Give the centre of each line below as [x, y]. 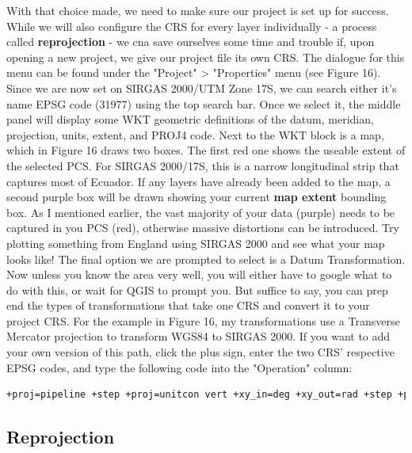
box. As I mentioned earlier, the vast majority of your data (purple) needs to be [201, 212]
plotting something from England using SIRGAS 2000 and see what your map [196, 243]
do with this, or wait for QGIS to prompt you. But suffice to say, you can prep [197, 289]
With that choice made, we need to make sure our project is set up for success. [198, 10]
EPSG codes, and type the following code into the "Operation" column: [179, 367]
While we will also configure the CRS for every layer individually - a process [192, 26]
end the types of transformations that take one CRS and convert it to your [188, 305]
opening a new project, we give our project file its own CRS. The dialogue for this [206, 57]
